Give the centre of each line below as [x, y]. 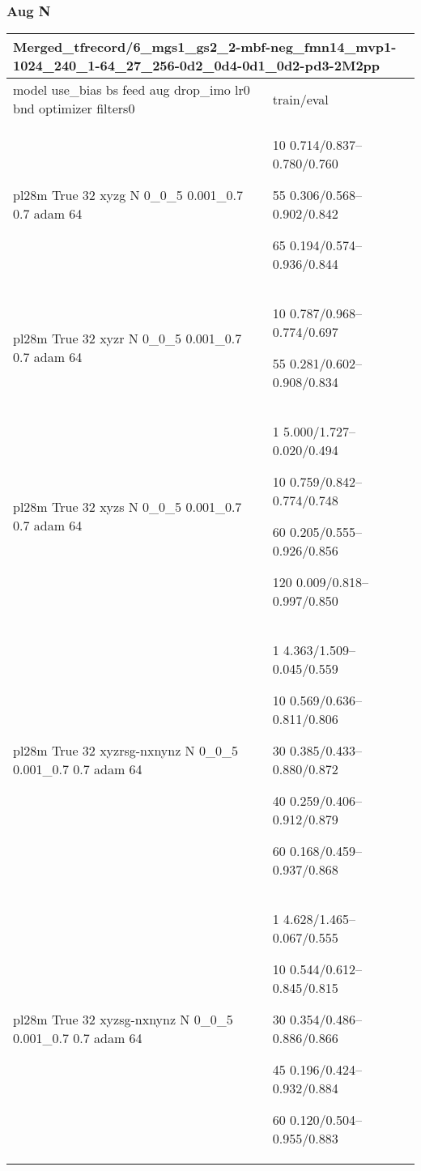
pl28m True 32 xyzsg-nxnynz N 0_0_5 [123, 1020]
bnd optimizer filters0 [74, 109]
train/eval [300, 99]
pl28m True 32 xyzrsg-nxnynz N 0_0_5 [125, 751]
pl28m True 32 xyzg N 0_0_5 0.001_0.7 [128, 195]
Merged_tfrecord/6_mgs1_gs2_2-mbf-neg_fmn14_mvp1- [205, 47]
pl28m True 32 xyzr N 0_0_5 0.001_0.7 [128, 339]
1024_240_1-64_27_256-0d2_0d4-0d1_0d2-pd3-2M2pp [197, 66]
